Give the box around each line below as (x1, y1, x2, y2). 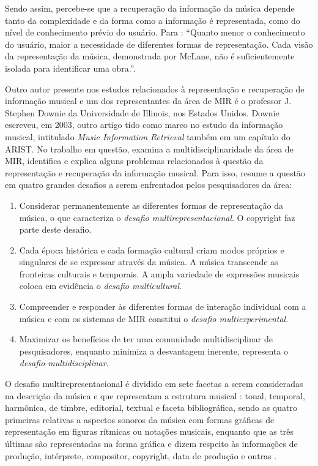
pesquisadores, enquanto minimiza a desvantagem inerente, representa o (19, 344, 288, 357)
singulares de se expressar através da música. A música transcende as (19, 255, 278, 268)
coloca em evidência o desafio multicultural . (19, 279, 182, 292)
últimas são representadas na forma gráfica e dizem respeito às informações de (5, 437, 298, 449)
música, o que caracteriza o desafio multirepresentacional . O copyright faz (19, 211, 295, 224)
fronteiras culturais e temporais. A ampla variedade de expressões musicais (19, 267, 300, 280)
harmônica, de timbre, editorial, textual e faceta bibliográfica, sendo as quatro (5, 401, 297, 414)
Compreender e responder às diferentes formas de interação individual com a (19, 300, 306, 313)
